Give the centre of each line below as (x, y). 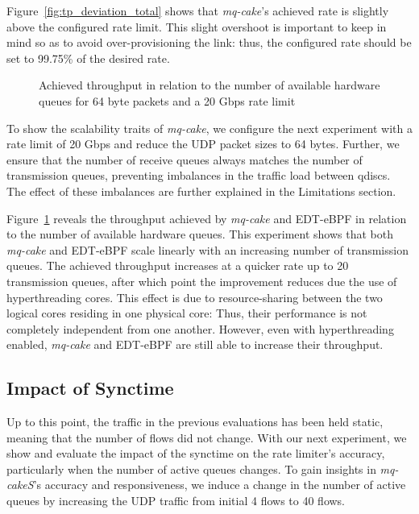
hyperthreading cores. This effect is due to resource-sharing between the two (195, 297)
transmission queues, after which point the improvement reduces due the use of (202, 281)
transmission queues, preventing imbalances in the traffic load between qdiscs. (199, 175)
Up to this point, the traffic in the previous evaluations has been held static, (195, 422)
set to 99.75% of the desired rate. (88, 58)
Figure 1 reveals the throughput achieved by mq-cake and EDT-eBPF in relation (207, 218)
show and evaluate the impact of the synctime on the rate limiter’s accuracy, (196, 453)
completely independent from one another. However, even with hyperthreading (200, 328)
